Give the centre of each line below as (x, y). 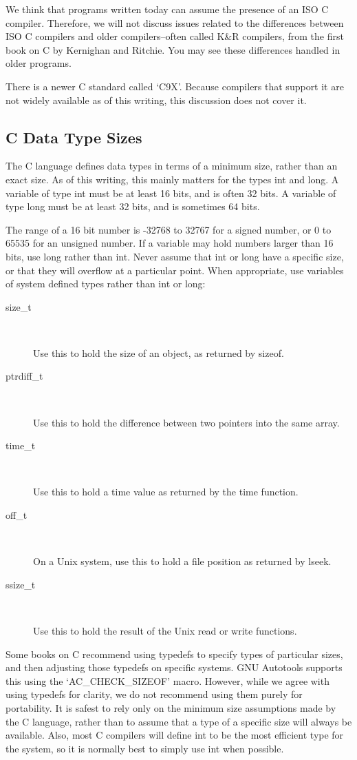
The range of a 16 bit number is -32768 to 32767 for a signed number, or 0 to (169, 229)
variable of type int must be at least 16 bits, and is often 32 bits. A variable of (171, 193)
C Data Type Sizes (74, 137)
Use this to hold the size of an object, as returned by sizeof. (159, 352)
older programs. (39, 63)
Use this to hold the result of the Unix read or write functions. (165, 631)
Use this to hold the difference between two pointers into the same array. (186, 422)
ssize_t (21, 584)
